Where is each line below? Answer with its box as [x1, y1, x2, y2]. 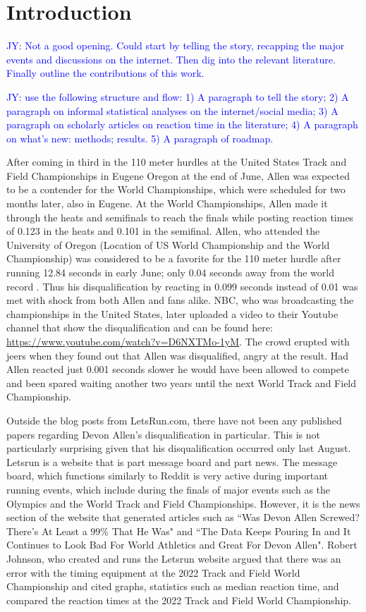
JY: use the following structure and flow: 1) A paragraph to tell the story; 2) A [6, 89, 349, 104]
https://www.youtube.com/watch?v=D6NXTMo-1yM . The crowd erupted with [6, 334, 350, 348]
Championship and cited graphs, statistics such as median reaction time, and [6, 579, 339, 594]
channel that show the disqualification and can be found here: [6, 320, 273, 335]
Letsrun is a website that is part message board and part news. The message [6, 454, 338, 469]
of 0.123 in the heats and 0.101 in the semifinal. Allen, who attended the [6, 224, 320, 238]
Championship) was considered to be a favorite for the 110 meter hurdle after [6, 251, 341, 266]
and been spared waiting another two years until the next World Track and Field [6, 375, 357, 390]
